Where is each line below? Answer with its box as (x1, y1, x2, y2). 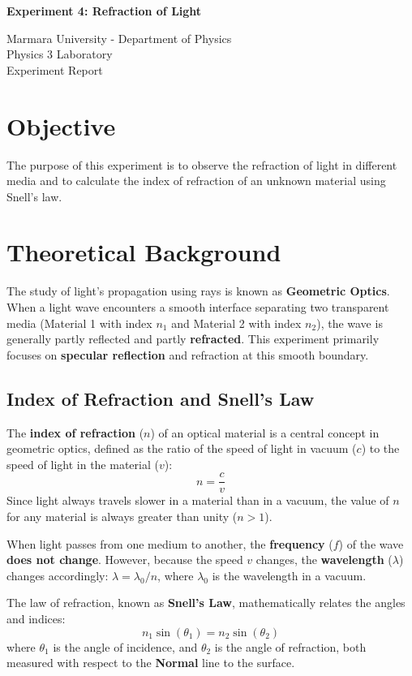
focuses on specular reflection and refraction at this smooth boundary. (6, 346, 369, 363)
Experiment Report (6, 61, 103, 78)
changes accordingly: (6, 566, 109, 583)
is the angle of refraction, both (214, 638, 367, 655)
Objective (6, 109, 116, 142)
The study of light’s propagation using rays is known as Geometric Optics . (6, 282, 390, 299)
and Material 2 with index (171, 314, 302, 331)
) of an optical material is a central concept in (150, 424, 380, 441)
